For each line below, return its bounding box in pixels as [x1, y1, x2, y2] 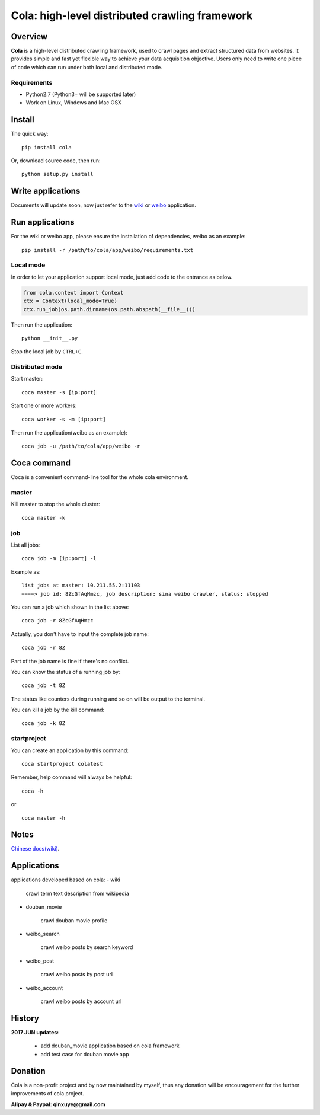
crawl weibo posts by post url [40, 971, 113, 978]
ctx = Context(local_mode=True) [23, 298, 118, 305]
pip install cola [21, 144, 72, 151]
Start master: [11, 375, 43, 382]
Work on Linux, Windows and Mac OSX [25, 99, 121, 106]
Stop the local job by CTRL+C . [11, 348, 83, 355]
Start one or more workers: [11, 402, 77, 409]
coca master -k [21, 515, 66, 521]
